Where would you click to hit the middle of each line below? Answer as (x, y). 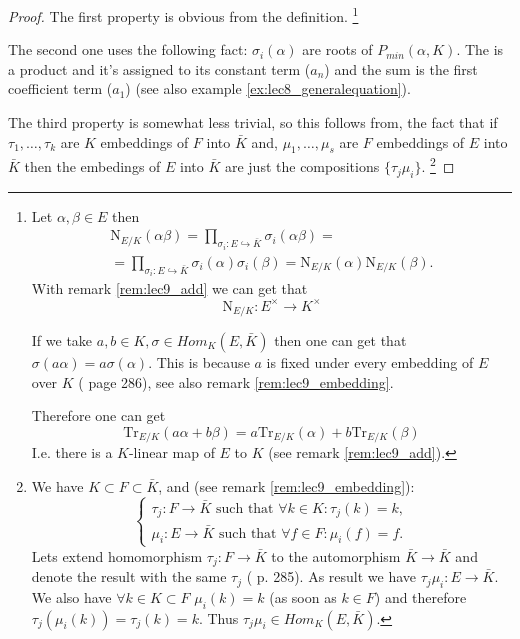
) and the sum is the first (401, 68)
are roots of (337, 49)
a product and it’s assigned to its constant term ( (159, 68)
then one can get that (340, 339)
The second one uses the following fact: (128, 49)
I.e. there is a (72, 452)
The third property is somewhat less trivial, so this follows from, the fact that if (253, 122)
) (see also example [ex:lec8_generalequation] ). (268, 88)
